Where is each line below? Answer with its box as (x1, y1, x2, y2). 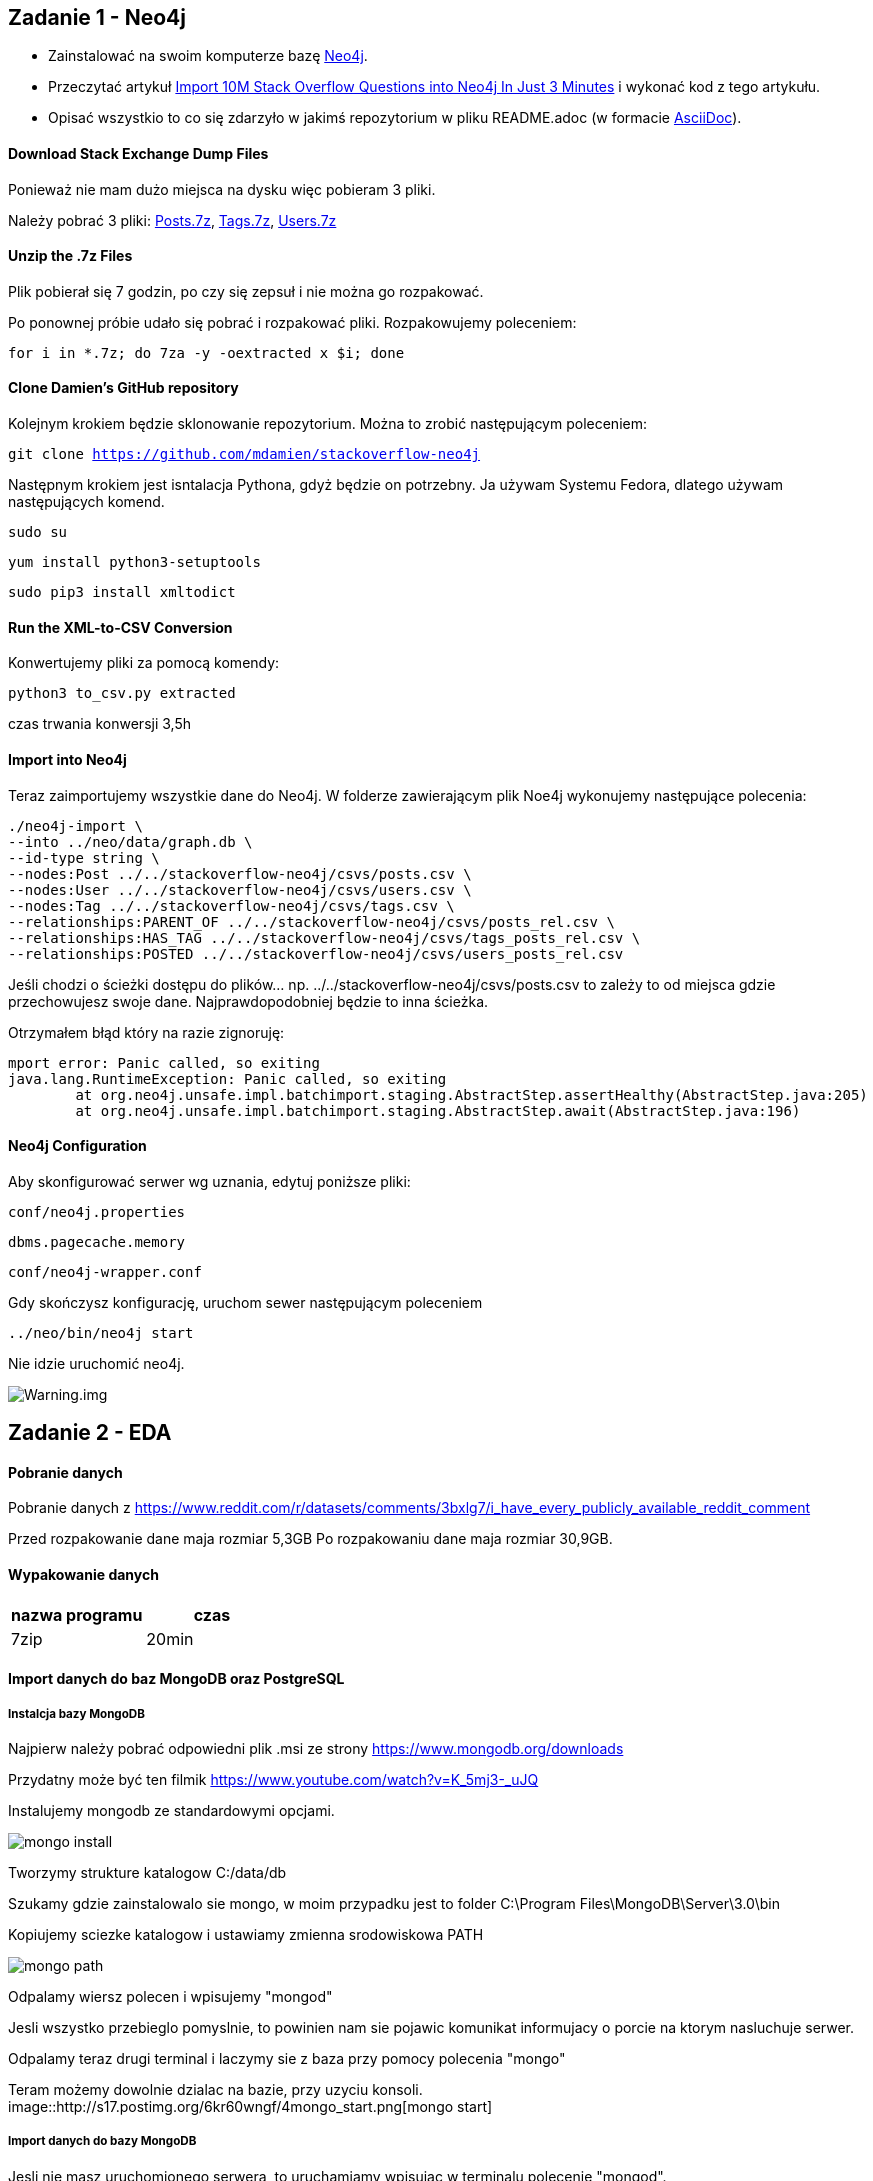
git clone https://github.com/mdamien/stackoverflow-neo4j (8, 446, 481, 463)
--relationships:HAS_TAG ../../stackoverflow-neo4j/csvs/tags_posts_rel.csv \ (8, 929, 641, 946)
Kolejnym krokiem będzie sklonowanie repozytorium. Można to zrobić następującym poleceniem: (8, 415, 647, 433)
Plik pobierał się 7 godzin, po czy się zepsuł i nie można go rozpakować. (8, 282, 484, 300)
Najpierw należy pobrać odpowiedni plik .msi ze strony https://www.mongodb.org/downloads (8, 1739, 624, 1757)
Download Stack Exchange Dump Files (8, 145, 269, 163)
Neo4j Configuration (8, 1137, 147, 1155)
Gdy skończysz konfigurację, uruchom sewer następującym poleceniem (8, 1293, 483, 1311)
